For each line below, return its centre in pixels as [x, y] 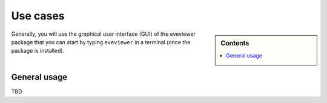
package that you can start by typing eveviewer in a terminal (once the [101, 42]
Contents [235, 43]
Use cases [38, 16]
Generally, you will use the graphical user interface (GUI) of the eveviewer [104, 34]
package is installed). [38, 51]
